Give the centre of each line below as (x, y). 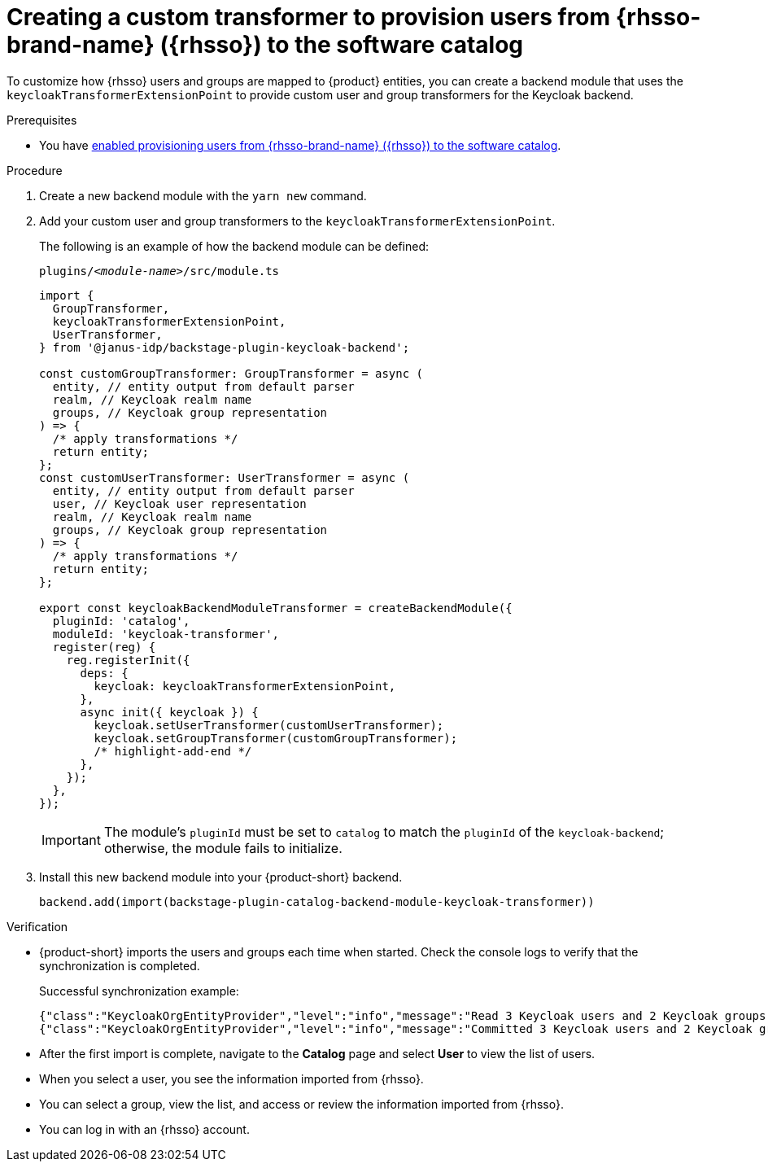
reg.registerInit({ (128, 660)
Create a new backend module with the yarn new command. (203, 195)
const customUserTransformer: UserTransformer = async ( (225, 477)
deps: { (104, 673)
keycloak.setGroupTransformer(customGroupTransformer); (276, 738)
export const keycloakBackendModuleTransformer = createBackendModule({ (276, 608)
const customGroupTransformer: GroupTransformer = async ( (231, 373)
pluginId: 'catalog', (121, 621)
